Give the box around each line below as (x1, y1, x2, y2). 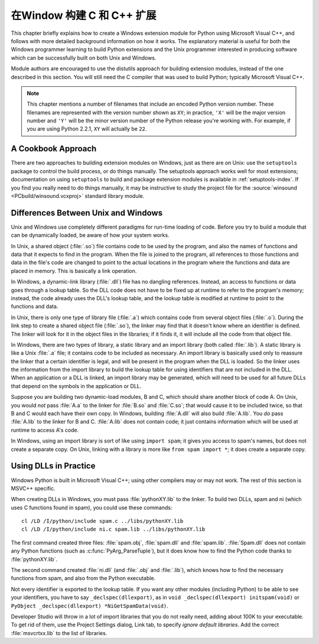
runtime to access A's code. (11, 426, 79, 434)
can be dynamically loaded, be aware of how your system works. (11, 232, 170, 239)
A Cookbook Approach (11, 144, 97, 154)
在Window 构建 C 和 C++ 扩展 (11, 9, 157, 22)
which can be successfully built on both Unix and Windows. (11, 54, 157, 61)
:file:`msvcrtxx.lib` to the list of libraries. (11, 629, 108, 636)
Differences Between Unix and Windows (11, 207, 162, 218)
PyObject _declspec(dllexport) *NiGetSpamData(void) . (11, 602, 168, 609)
